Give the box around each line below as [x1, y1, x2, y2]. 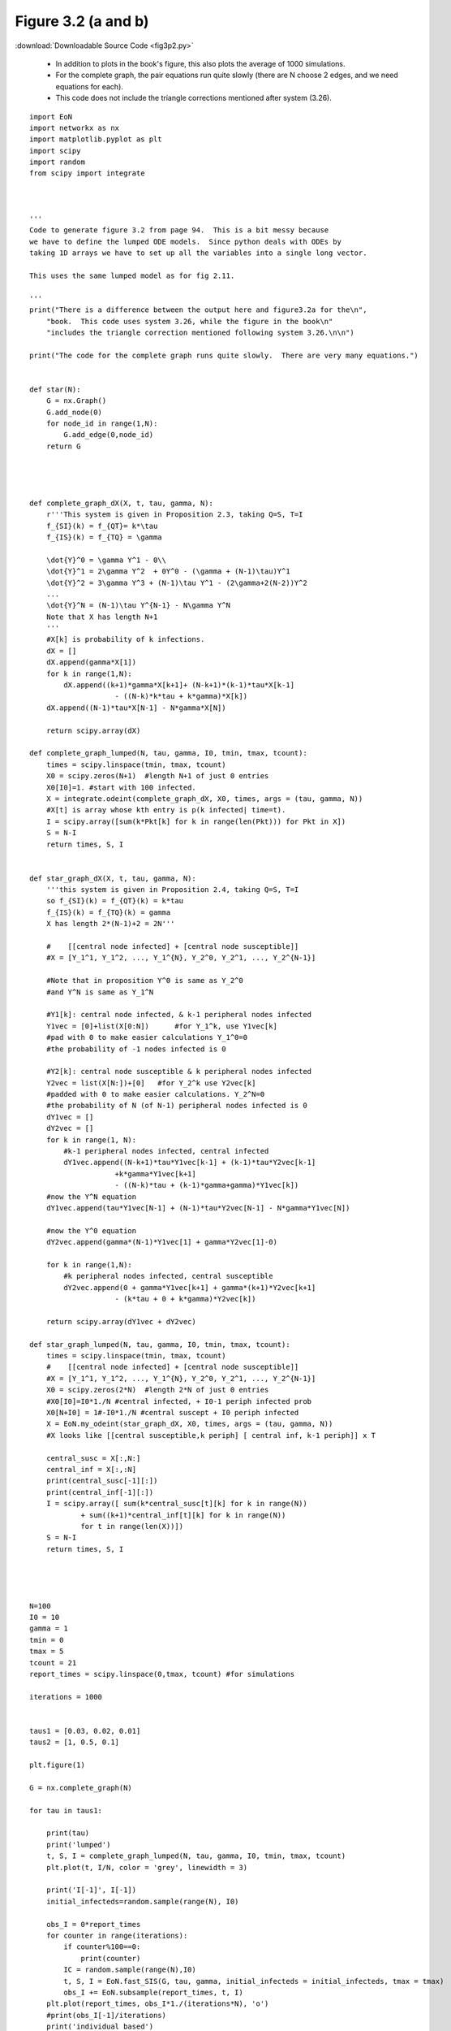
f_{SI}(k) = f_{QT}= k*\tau [45, 521, 158, 530]
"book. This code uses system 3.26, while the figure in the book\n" [45, 317, 333, 326]
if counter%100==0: [63, 1942, 141, 1951]
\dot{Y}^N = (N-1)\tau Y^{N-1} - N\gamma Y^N [45, 601, 231, 610]
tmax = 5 [29, 1647, 64, 1656]
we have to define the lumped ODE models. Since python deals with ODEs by [29, 236, 342, 246]
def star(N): [29, 384, 81, 394]
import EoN [29, 112, 73, 121]
